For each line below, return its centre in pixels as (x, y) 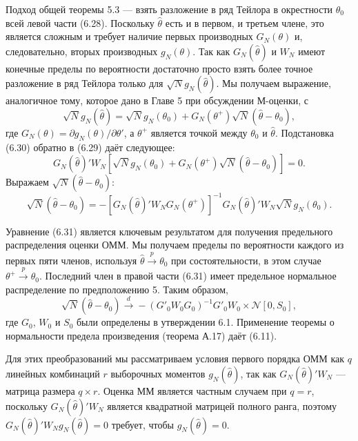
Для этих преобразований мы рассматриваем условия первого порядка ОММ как (175, 359)
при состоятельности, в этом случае (246, 260)
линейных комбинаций (53, 373)
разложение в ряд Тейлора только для (84, 83)
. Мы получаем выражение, (274, 83)
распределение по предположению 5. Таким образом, (117, 289)
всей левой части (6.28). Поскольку (80, 22)
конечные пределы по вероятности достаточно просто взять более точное (159, 68)
